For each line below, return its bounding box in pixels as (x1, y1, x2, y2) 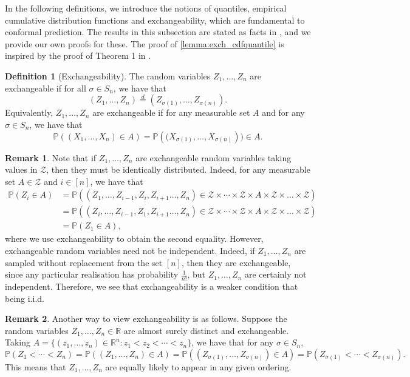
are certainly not (244, 268, 307, 281)
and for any (262, 106, 305, 119)
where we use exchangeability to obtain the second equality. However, (5, 232, 264, 245)
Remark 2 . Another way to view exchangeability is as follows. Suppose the (5, 312, 287, 325)
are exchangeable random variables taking (135, 151, 292, 164)
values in (5, 163, 38, 176)
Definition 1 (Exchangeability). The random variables (5, 69, 211, 82)
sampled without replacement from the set (5, 256, 163, 269)
